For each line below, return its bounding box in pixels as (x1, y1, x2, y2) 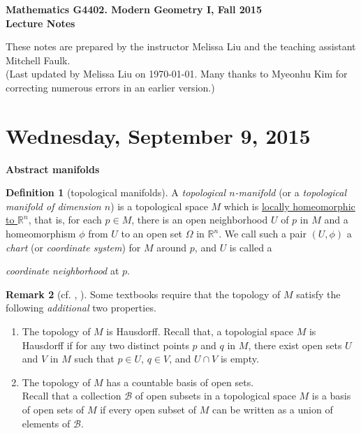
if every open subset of (100, 402, 197, 416)
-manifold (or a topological (235, 185, 347, 200)
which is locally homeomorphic (223, 198, 355, 213)
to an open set (121, 226, 183, 241)
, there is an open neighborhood (131, 212, 268, 227)
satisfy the (296, 286, 341, 301)
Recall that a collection (22, 388, 121, 403)
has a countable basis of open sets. (106, 374, 254, 389)
